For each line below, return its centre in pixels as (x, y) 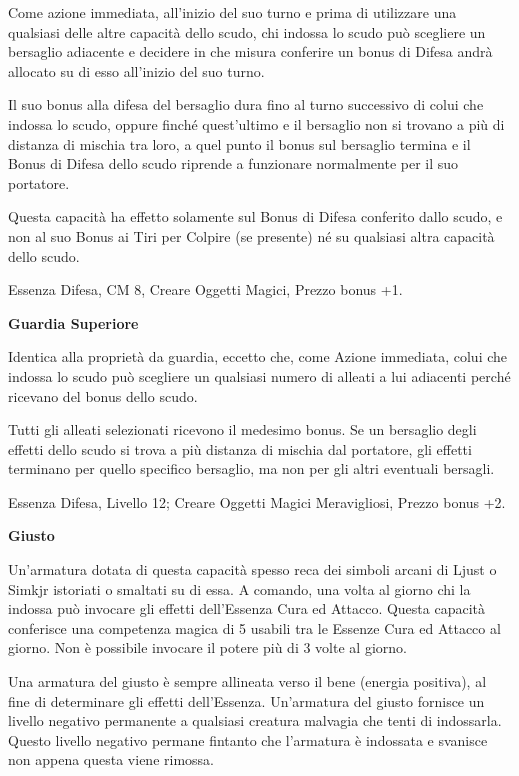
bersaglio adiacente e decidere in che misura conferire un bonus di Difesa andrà (250, 51)
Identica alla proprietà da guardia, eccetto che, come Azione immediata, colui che (258, 356)
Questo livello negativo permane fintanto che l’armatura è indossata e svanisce (248, 739)
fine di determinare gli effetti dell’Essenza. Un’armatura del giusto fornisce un (246, 700)
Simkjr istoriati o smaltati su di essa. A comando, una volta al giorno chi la (239, 588)
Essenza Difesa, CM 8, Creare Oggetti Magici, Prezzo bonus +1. (205, 289)
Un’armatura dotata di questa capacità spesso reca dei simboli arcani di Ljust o (252, 569)
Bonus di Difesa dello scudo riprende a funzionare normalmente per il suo (233, 163)
